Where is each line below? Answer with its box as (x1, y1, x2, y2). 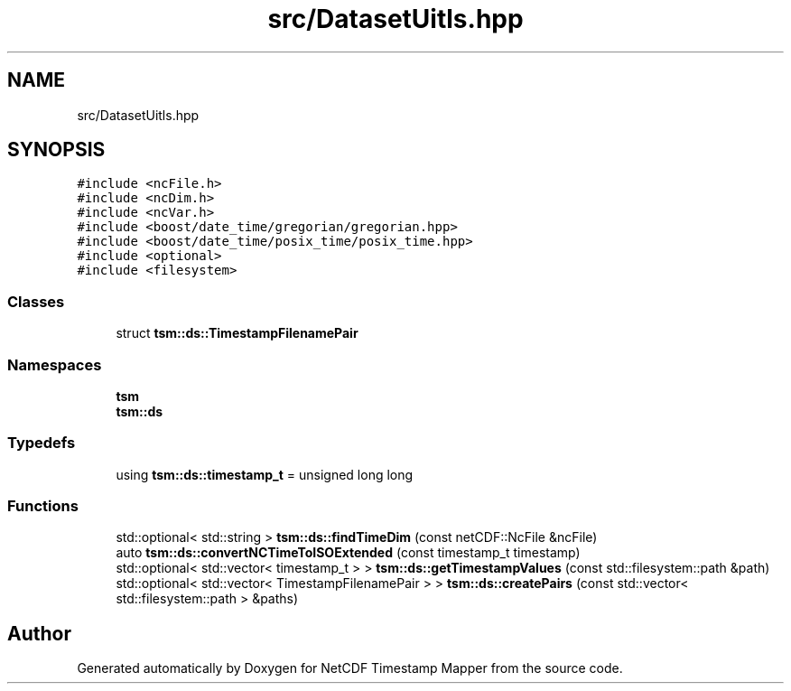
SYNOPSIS (7, 138, 106, 162)
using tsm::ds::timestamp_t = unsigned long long (116, 466, 414, 482)
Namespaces (7, 355, 102, 374)
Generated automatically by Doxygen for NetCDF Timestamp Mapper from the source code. (77, 660, 623, 677)
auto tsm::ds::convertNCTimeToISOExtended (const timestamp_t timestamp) (116, 545, 581, 561)
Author (7, 621, 71, 645)
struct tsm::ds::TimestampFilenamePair (116, 325, 358, 341)
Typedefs (7, 434, 76, 453)
